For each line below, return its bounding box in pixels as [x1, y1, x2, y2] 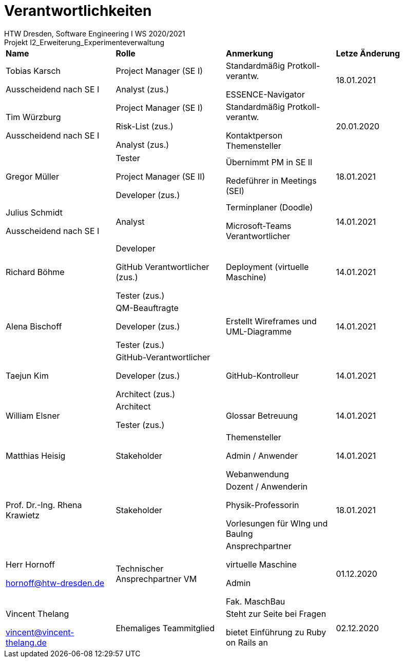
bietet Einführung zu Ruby [226, 627, 326, 637]
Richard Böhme [6, 266, 65, 277]
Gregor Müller [6, 171, 59, 182]
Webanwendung [226, 469, 289, 479]
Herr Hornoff [6, 559, 55, 570]
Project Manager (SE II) [116, 171, 205, 182]
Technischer [116, 563, 164, 574]
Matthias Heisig [6, 450, 66, 461]
